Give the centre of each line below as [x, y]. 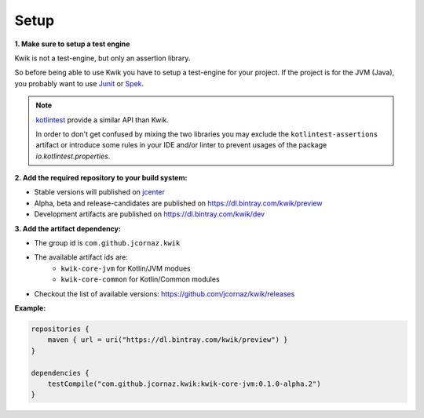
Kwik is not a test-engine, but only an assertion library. [102, 58]
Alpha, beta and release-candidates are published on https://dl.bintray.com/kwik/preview [178, 203]
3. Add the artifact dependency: [68, 228]
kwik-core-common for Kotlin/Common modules [140, 279]
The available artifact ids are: [81, 257]
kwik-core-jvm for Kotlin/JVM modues [126, 268]
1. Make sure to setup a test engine [72, 44]
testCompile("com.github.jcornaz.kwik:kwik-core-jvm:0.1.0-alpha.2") [184, 383]
